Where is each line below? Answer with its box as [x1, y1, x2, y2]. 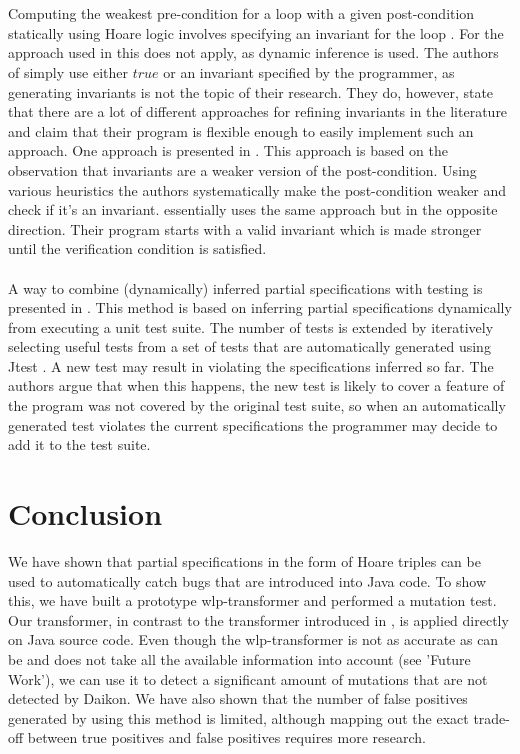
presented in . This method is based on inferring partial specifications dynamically [8, 297, 512, 318]
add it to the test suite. [8, 434, 151, 455]
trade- [473, 707, 510, 728]
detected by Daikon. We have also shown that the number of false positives [8, 688, 468, 709]
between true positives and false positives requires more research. [27, 727, 426, 748]
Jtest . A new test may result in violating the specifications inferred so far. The [8, 355, 494, 376]
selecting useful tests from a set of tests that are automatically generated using [8, 336, 491, 357]
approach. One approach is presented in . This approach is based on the [8, 140, 448, 161]
